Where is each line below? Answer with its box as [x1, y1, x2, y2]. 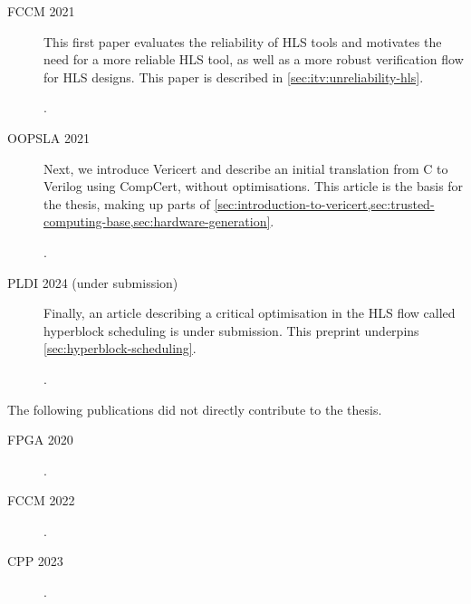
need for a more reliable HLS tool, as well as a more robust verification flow [43, 50, 464, 69]
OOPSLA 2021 [7, 128, 91, 147]
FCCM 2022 [7, 491, 75, 510]
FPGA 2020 [7, 430, 73, 449]
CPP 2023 [7, 551, 63, 570]
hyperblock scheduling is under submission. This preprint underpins [43, 321, 419, 340]
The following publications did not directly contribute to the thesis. [7, 399, 382, 418]
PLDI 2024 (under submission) [7, 273, 178, 292]
